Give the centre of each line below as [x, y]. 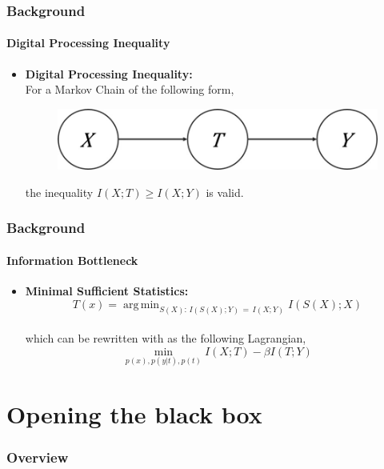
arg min [141, 305]
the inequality [59, 192]
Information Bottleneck [72, 260]
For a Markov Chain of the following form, [130, 89]
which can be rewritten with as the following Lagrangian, [166, 338]
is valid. [225, 192]
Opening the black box [134, 414]
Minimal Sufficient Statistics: [107, 291]
